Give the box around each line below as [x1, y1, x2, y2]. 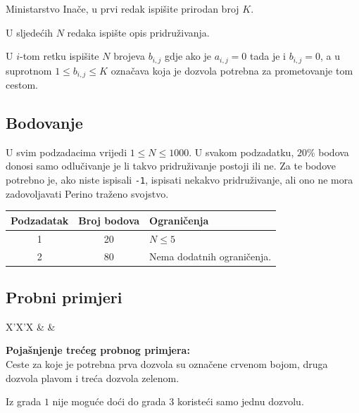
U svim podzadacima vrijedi [6, 144, 127, 159]
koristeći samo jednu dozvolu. [177, 394, 304, 409]
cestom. [6, 77, 38, 92]
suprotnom [6, 63, 52, 77]
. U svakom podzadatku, [189, 144, 294, 159]
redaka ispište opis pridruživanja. [67, 25, 210, 39]
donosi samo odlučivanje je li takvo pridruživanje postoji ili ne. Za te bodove [6, 158, 336, 173]
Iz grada [6, 394, 42, 409]
